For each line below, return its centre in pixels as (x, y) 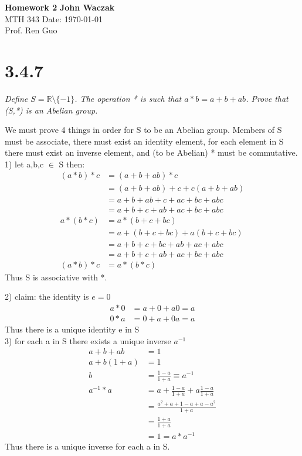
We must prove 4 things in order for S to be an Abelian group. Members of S (143, 130)
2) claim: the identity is (47, 296)
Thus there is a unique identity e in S (72, 329)
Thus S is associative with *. (56, 277)
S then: (72, 164)
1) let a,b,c (24, 164)
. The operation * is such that (128, 98)
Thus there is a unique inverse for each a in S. (87, 446)
